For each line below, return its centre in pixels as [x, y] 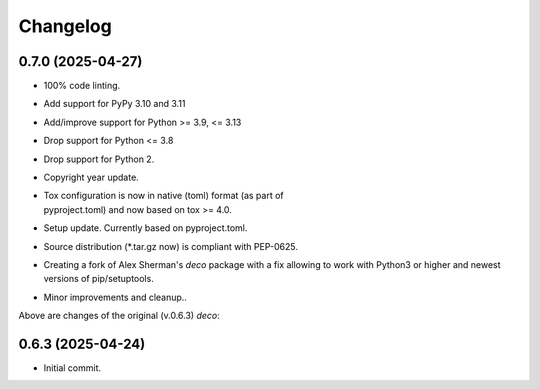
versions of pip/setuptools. [98, 279]
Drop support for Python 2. [99, 159]
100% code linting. [82, 86]
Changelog [65, 26]
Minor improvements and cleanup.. [115, 297]
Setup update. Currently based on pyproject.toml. [145, 228]
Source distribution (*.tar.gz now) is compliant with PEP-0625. [171, 246]
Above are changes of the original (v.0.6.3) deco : [119, 316]
